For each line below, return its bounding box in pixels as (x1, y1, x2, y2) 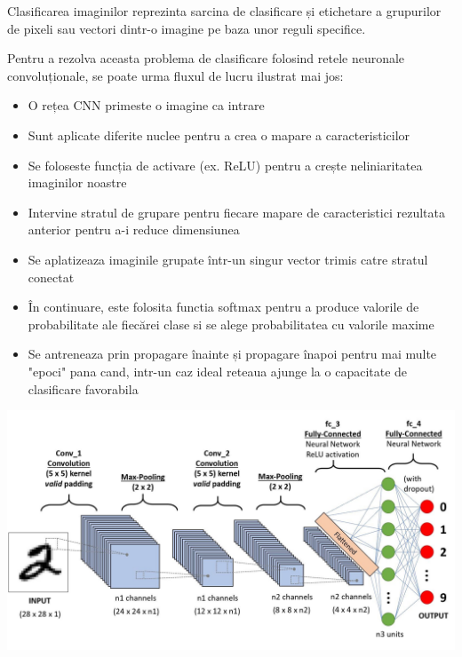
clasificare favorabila (28, 379, 139, 398)
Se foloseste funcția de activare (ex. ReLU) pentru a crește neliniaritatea (28, 155, 423, 174)
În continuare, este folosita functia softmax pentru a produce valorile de (28, 297, 419, 316)
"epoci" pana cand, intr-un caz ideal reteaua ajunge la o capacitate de (28, 361, 408, 380)
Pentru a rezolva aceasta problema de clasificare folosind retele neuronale (7, 49, 405, 67)
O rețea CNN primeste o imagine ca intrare (28, 96, 265, 115)
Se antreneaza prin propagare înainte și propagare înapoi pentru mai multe (28, 344, 437, 363)
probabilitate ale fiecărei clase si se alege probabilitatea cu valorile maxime (28, 314, 434, 333)
